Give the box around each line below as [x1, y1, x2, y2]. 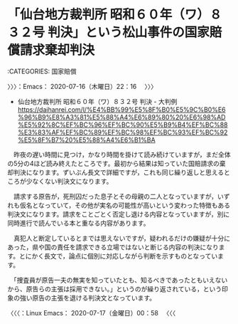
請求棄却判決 [20, 42, 95, 58]
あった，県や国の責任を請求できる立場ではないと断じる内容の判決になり [7, 243, 219, 251]
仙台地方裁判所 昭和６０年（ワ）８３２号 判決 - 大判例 [17, 97, 178, 105]
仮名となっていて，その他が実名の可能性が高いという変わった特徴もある [19, 201, 231, 209]
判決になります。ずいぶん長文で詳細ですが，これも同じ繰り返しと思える [13, 168, 225, 177]
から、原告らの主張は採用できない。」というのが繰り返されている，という [7, 284, 222, 293]
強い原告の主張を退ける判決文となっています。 [19, 293, 156, 302]
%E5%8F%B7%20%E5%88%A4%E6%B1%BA [17, 135, 156, 144]
